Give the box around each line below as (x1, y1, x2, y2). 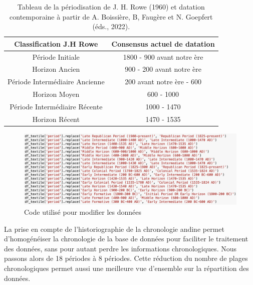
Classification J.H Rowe (14, 38, 98, 49)
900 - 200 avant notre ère (125, 64, 202, 74)
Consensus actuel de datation (111, 38, 215, 49)
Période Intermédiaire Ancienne (8, 76, 105, 87)
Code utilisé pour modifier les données (24, 206, 142, 217)
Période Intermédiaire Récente (10, 101, 103, 111)
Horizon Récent (32, 113, 80, 124)
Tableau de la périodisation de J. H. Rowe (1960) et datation (17, 2, 205, 12)
